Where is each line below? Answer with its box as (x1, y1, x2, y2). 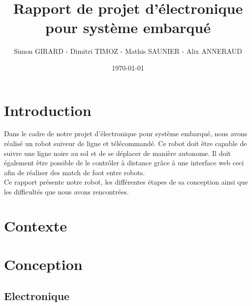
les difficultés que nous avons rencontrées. (4, 187, 129, 196)
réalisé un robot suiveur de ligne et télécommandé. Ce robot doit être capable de (4, 138, 247, 149)
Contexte (4, 215, 67, 235)
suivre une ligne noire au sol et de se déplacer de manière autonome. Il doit (4, 148, 231, 158)
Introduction (4, 100, 92, 120)
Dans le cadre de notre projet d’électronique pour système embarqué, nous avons (4, 128, 248, 139)
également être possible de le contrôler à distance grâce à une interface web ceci (4, 157, 244, 168)
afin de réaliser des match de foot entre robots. (4, 167, 145, 177)
